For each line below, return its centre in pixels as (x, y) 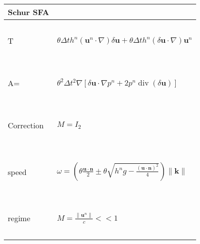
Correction (26, 125)
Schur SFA (29, 12)
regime (19, 218)
